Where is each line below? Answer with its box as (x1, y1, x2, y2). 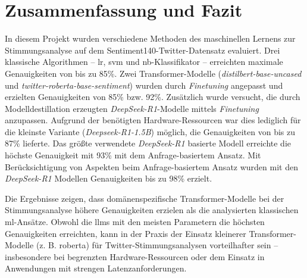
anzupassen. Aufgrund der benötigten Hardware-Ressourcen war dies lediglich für (5, 114, 301, 126)
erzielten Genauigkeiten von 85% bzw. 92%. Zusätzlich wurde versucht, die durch (5, 90, 300, 103)
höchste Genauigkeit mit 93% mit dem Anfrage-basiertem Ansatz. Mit (5, 149, 261, 161)
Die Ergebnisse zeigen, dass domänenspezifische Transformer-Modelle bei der (5, 192, 284, 204)
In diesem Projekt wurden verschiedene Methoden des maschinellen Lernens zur (5, 32, 296, 45)
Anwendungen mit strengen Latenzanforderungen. (5, 262, 187, 274)
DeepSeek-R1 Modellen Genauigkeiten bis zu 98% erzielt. (5, 172, 212, 185)
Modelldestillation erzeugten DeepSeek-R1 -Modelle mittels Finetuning (5, 102, 259, 114)
